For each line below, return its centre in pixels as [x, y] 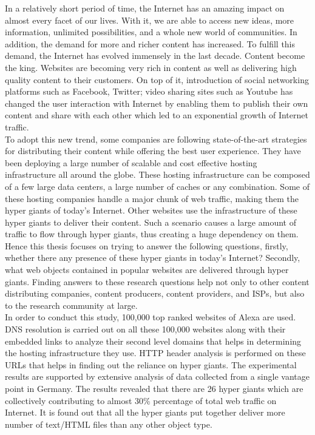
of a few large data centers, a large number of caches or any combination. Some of [157, 186]
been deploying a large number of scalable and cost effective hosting [131, 162]
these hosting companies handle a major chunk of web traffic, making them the [152, 198]
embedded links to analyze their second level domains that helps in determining [153, 341]
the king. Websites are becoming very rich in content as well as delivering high [151, 67]
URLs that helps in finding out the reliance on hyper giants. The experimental [151, 364]
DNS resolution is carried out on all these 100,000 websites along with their [145, 329]
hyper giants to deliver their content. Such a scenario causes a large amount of [151, 222]
